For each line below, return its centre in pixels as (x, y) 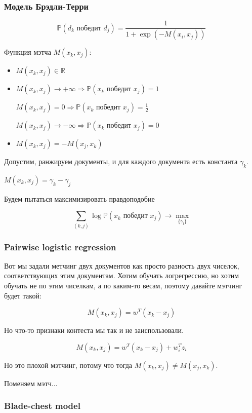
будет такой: (23, 295)
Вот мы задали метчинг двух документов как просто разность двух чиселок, (122, 265)
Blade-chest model (42, 406)
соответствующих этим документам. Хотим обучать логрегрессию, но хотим (122, 275)
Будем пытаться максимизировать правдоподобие (79, 198)
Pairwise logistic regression (60, 247)
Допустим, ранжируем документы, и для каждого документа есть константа (121, 161)
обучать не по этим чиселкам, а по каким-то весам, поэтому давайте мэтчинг (123, 286)
